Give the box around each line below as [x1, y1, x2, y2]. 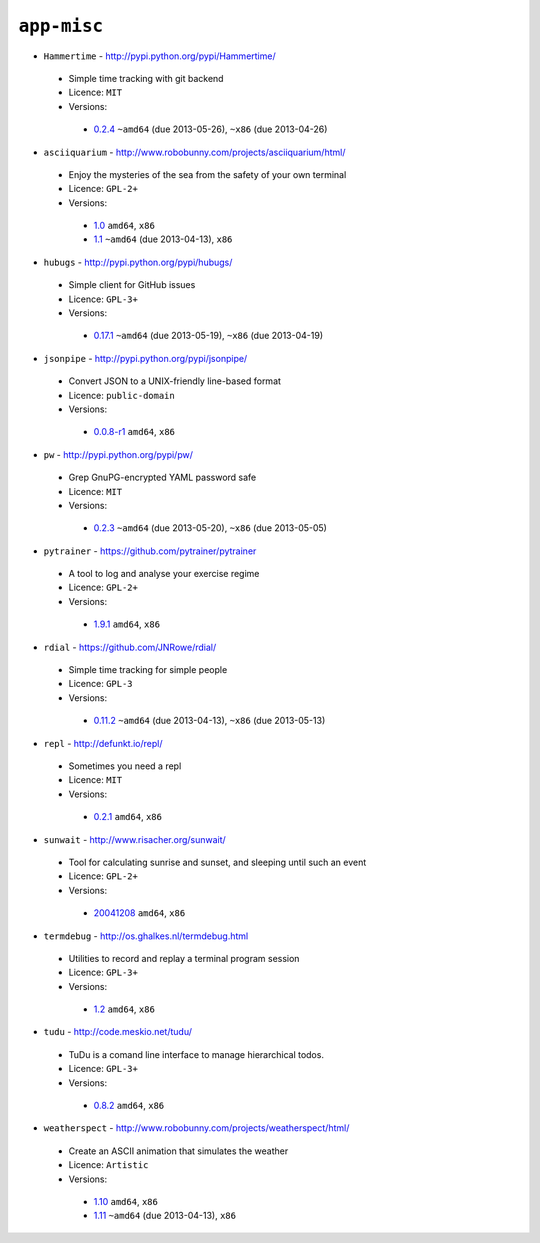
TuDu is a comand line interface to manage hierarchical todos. [68, 1048, 325, 1060]
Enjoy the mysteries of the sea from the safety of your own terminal [68, 168, 347, 180]
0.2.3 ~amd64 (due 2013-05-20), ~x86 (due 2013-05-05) [93, 522, 327, 534]
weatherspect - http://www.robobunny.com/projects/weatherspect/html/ [43, 1122, 350, 1134]
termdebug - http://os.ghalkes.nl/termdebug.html [43, 930, 249, 942]
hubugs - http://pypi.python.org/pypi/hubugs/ [43, 256, 233, 268]
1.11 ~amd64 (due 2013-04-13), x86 [93, 1210, 237, 1222]
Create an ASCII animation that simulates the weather [68, 1145, 289, 1157]
